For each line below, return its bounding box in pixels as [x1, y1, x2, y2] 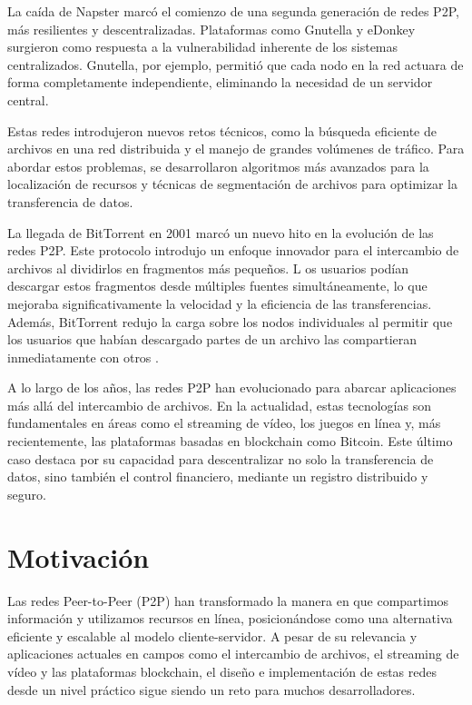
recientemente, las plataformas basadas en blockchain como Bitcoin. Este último [7, 432, 453, 451]
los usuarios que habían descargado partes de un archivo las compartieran [7, 330, 418, 349]
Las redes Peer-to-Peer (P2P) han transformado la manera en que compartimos [7, 591, 449, 610]
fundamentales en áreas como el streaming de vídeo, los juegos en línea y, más [7, 413, 441, 432]
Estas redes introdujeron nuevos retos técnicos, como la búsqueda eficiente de [7, 121, 437, 140]
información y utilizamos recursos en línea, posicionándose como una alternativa [7, 609, 453, 628]
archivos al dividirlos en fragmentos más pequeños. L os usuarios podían [7, 258, 408, 277]
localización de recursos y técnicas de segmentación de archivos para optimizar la [7, 174, 457, 194]
